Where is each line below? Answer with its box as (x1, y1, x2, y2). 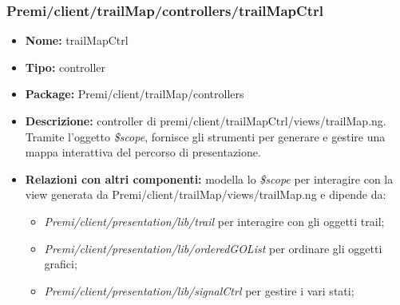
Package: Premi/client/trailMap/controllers (25, 85, 244, 102)
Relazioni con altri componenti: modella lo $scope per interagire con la (25, 170, 394, 187)
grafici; (44, 255, 77, 272)
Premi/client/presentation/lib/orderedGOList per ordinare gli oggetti (44, 240, 382, 256)
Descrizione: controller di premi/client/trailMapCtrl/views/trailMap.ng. (25, 113, 386, 129)
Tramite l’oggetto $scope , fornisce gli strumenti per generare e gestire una (25, 128, 386, 145)
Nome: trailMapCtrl (25, 32, 129, 49)
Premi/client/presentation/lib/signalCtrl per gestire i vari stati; (44, 282, 354, 299)
